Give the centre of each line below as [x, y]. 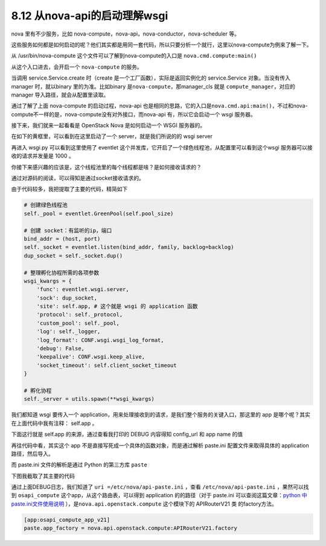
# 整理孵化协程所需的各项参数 [62, 272]
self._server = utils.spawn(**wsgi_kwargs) [89, 399]
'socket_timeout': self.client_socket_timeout [107, 365]
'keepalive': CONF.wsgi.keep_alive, [91, 357]
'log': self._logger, [69, 332]
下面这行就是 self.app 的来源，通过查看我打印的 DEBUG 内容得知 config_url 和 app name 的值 [127, 435]
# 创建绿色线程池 [46, 205]
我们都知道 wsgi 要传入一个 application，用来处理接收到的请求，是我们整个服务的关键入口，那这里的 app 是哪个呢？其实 [161, 415]
